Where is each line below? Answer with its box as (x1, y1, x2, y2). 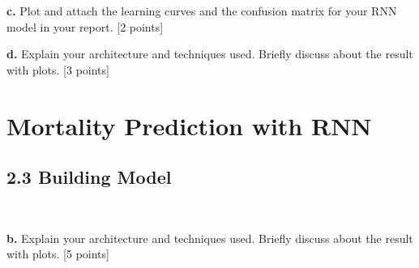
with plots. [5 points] (6, 245, 109, 262)
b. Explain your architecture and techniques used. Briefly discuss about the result (6, 229, 413, 246)
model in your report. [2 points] (6, 18, 164, 35)
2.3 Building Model (6, 164, 172, 189)
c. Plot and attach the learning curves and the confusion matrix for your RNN (6, 2, 397, 19)
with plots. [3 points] (6, 61, 109, 78)
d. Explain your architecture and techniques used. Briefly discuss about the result (6, 45, 413, 62)
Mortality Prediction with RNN (6, 108, 372, 142)
